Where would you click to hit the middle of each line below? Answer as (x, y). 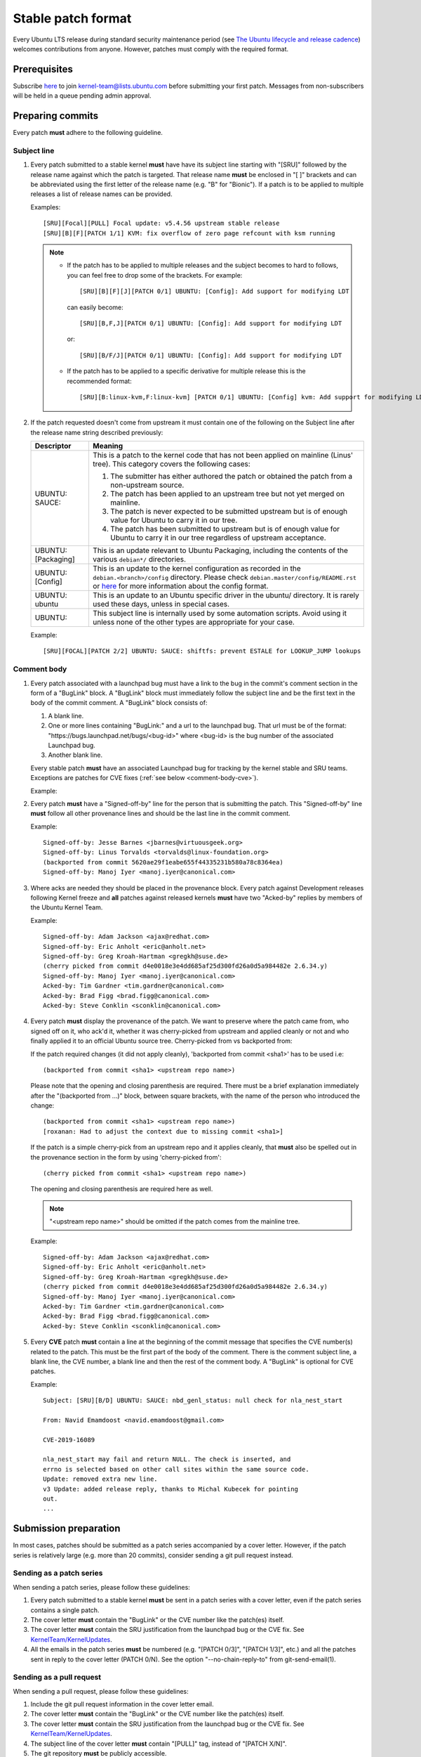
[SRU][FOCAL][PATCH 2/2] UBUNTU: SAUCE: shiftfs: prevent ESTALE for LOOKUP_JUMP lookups (202, 651)
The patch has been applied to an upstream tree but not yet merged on (227, 494)
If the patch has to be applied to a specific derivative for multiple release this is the (186, 371)
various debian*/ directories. (139, 559)
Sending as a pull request (57, 1678)
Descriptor (53, 446)
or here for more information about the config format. (180, 586)
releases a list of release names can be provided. (101, 194)
